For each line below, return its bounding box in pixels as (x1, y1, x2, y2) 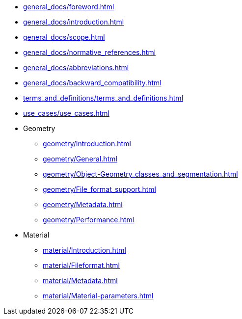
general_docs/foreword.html (23, 2, 114, 11)
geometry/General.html (43, 155, 117, 163)
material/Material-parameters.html (43, 292, 154, 300)
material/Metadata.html (43, 276, 118, 285)
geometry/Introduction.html (43, 139, 131, 148)
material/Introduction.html (43, 246, 126, 254)
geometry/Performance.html (43, 215, 134, 224)
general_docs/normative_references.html (23, 48, 156, 56)
